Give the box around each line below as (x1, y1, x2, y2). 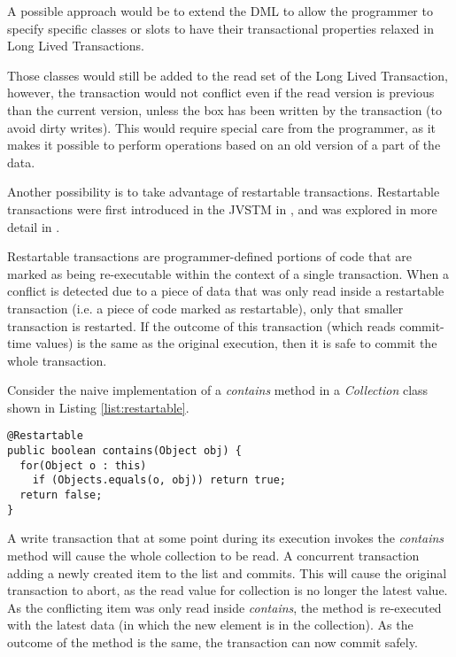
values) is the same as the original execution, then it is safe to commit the (35, 334, 437, 352)
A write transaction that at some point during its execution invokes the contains (7, 529, 444, 547)
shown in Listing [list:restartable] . (7, 398, 189, 416)
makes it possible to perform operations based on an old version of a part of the (7, 135, 441, 154)
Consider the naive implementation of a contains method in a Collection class (7, 381, 429, 399)
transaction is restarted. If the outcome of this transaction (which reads (7, 316, 396, 335)
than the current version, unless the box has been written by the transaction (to (7, 100, 442, 119)
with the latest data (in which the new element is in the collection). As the (7, 615, 413, 634)
